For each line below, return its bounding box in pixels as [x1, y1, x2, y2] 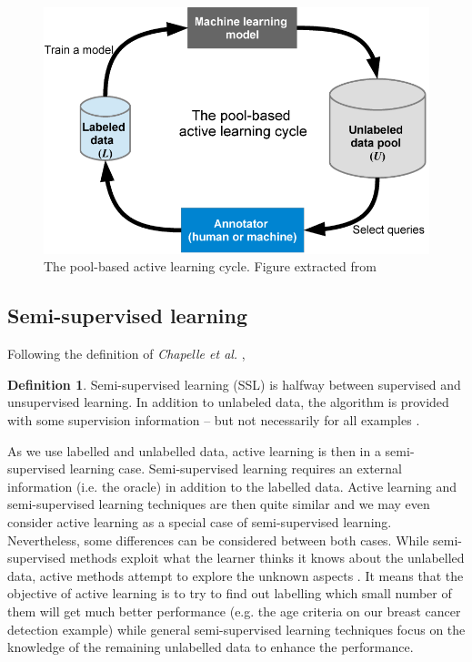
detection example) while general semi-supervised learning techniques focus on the [7, 619, 466, 638]
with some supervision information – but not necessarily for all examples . [7, 410, 420, 429]
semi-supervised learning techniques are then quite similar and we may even [7, 494, 430, 514]
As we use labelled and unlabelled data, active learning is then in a [7, 441, 381, 460]
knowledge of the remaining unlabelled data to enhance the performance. [7, 637, 414, 657]
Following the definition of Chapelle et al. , [7, 344, 246, 363]
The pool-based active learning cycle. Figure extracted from [44, 257, 377, 276]
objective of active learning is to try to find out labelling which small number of [7, 584, 452, 603]
